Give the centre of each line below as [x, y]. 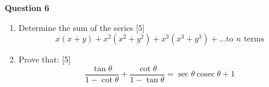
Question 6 [27, 8]
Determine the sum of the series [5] [82, 27]
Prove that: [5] [45, 59]
